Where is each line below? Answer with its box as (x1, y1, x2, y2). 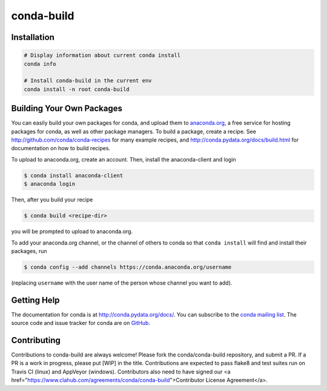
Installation (11, 32, 54, 42)
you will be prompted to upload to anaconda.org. (11, 228, 133, 235)
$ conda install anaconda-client (24, 172, 124, 179)
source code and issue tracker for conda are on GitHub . (11, 320, 151, 327)
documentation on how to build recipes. (11, 145, 111, 152)
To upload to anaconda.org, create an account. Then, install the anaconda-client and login (11, 156, 236, 163)
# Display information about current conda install (24, 52, 181, 59)
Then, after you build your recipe (11, 196, 93, 203)
